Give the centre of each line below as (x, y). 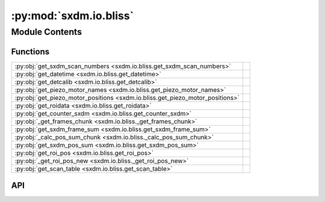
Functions (30, 51)
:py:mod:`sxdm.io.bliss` (73, 16)
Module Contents (47, 32)
